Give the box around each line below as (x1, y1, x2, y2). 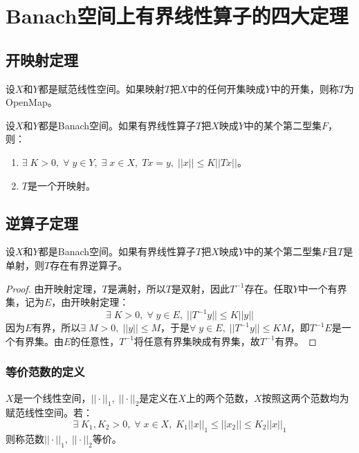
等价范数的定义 (6, 363, 85, 380)
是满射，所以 (107, 281, 166, 295)
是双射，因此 (171, 281, 230, 295)
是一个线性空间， (13, 390, 91, 405)
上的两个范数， (185, 390, 254, 405)
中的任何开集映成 (187, 81, 266, 95)
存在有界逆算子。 (50, 257, 128, 272)
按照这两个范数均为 (261, 390, 349, 405)
